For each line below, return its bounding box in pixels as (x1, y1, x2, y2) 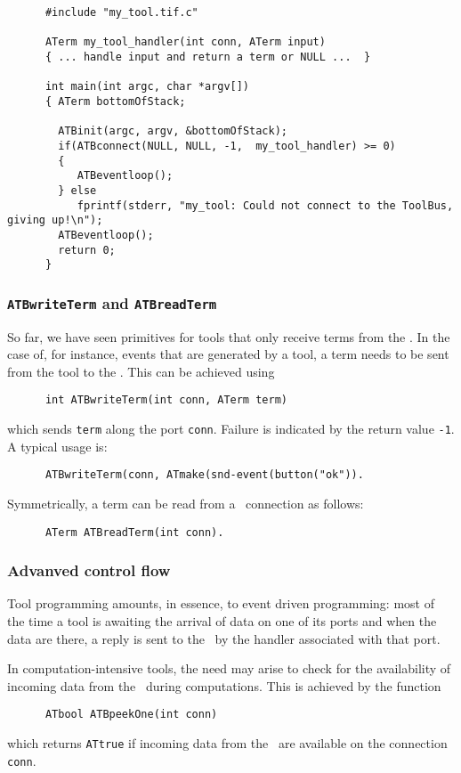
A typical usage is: (7, 436, 108, 455)
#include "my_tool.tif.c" (44, 6, 198, 19)
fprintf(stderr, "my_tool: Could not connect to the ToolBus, (77, 199, 454, 212)
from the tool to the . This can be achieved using (7, 362, 275, 380)
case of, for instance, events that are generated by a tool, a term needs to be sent (7, 345, 449, 363)
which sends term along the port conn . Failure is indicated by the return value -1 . (7, 419, 455, 438)
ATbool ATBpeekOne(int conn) (44, 708, 218, 721)
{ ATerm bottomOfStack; (44, 94, 186, 108)
